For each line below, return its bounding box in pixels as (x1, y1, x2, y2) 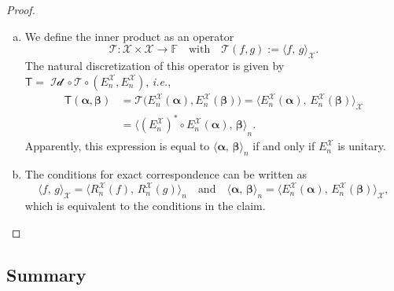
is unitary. (337, 138, 386, 154)
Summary (6, 262, 87, 286)
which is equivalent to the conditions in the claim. (24, 197, 266, 213)
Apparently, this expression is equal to (24, 138, 210, 154)
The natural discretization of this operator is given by (24, 57, 285, 73)
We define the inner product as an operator (24, 28, 234, 44)
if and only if (252, 138, 315, 154)
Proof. (6, 2, 35, 17)
